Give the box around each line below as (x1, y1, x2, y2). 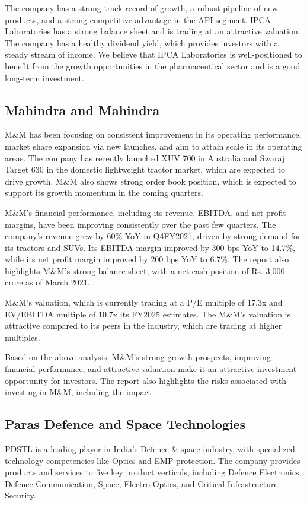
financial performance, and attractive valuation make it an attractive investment (5, 363, 297, 375)
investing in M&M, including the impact (5, 386, 152, 398)
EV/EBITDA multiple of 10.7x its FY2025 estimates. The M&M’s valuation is (5, 307, 291, 320)
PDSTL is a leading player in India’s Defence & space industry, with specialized (5, 443, 295, 455)
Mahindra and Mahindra (5, 100, 160, 119)
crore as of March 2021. (5, 276, 90, 288)
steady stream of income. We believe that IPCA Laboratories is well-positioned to (5, 48, 302, 61)
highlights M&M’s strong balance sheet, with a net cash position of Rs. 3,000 (5, 264, 285, 277)
